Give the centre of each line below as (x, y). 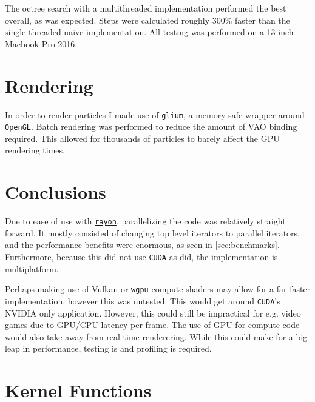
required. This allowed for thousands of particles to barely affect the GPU (142, 138)
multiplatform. (32, 268)
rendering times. (35, 150)
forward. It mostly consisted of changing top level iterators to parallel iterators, (152, 233)
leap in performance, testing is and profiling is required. (108, 348)
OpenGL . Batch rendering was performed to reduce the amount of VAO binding (151, 126)
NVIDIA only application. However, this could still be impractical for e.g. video (153, 313)
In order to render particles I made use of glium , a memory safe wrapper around (155, 114)
